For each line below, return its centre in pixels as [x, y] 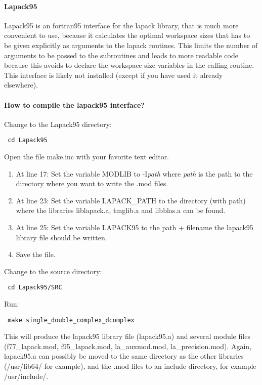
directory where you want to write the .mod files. [92, 183]
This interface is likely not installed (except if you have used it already [114, 75]
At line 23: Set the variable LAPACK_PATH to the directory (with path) [131, 200]
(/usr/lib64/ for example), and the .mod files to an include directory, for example [130, 366]
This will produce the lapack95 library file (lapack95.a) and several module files [127, 336]
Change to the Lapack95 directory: [58, 124]
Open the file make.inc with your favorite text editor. [87, 156]
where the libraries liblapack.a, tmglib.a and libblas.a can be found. [121, 210]
